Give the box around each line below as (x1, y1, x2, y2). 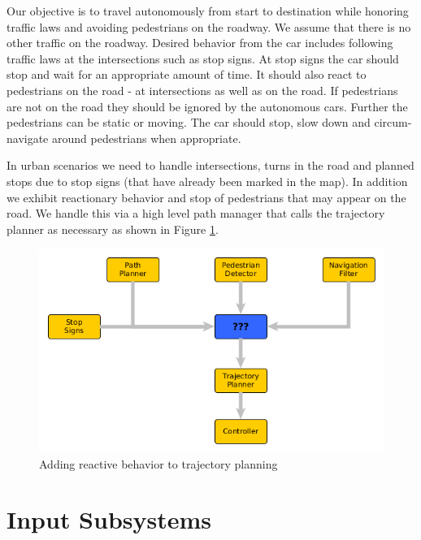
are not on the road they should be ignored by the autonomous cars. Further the (7, 97, 408, 114)
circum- (374, 114, 412, 131)
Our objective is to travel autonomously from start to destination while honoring (7, 2, 409, 19)
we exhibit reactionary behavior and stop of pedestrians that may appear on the (7, 188, 406, 205)
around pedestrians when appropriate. (51, 129, 241, 146)
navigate (7, 129, 49, 146)
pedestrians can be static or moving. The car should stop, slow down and (7, 114, 371, 131)
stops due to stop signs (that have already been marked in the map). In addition (7, 172, 408, 189)
